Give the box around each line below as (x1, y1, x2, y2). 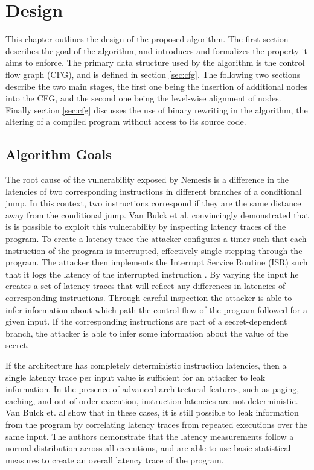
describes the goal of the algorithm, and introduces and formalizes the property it (5, 44, 307, 57)
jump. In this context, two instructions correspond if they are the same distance (5, 197, 301, 209)
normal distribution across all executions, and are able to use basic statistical (5, 442, 291, 454)
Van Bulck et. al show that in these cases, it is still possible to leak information (5, 406, 299, 419)
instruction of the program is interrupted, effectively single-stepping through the (5, 244, 303, 256)
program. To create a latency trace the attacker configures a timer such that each (5, 232, 307, 245)
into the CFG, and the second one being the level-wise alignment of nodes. (5, 92, 281, 104)
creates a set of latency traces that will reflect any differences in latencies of (5, 279, 286, 292)
